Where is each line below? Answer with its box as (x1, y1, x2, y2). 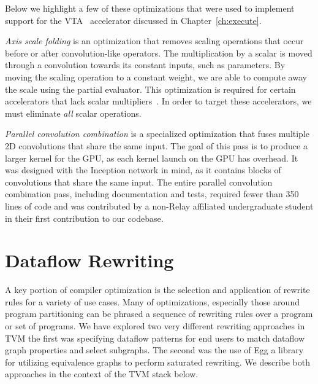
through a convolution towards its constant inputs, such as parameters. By (5, 58, 286, 71)
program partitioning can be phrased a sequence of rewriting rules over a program (5, 307, 313, 320)
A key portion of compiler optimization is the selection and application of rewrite (5, 283, 310, 296)
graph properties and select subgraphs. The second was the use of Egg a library (5, 343, 304, 356)
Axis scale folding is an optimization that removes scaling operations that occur (5, 34, 304, 47)
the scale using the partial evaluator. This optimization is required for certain (5, 82, 296, 95)
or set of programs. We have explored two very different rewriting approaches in (5, 319, 305, 332)
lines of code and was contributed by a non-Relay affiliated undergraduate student (5, 199, 314, 212)
